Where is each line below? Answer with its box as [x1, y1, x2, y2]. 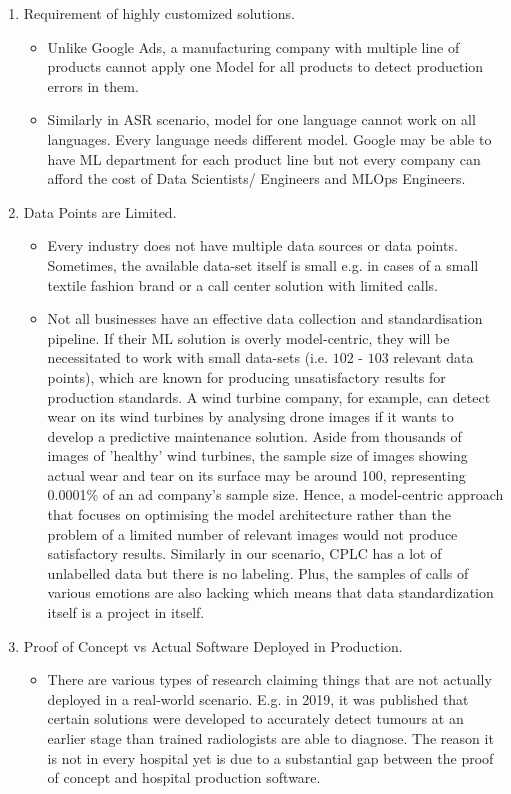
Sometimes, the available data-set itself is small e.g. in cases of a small [47, 254, 479, 275]
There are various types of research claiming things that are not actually [47, 669, 492, 690]
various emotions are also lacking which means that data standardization [47, 582, 494, 603]
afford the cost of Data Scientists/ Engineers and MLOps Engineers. [47, 168, 466, 189]
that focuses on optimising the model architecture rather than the [47, 504, 451, 525]
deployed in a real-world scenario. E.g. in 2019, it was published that [47, 688, 469, 709]
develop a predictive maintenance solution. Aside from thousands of [47, 425, 462, 446]
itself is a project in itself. [47, 602, 205, 623]
